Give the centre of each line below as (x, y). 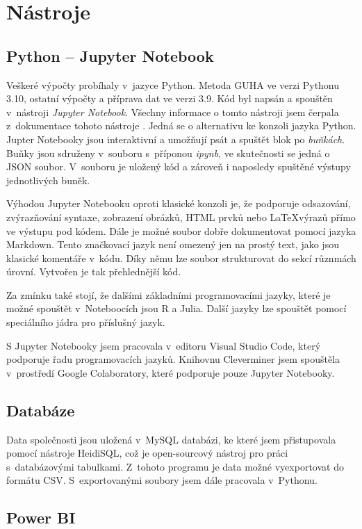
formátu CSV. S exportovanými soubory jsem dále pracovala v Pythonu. (162, 480)
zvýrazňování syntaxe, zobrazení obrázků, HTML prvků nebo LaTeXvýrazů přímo (181, 217)
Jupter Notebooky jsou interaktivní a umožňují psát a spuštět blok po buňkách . (176, 139)
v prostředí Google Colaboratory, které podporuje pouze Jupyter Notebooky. (171, 372)
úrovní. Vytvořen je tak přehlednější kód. (94, 271)
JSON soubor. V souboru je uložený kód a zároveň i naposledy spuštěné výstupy (179, 166)
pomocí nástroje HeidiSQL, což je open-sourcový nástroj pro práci (147, 453)
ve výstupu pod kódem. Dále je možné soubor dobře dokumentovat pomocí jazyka (181, 230)
